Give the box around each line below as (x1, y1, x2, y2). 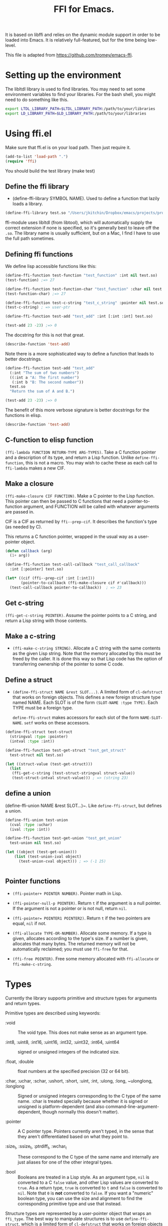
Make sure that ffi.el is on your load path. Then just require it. (5, 144, 131, 150)
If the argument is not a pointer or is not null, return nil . (12, 905, 127, 911)
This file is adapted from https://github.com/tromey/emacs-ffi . (5, 52, 133, 58)
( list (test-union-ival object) (14, 854, 81, 859)
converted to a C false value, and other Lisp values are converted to (17, 1179, 159, 1185)
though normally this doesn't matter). (42, 1108, 119, 1114)
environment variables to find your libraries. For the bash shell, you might (5, 91, 156, 97)
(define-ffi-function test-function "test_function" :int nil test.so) (5, 273, 157, 278)
